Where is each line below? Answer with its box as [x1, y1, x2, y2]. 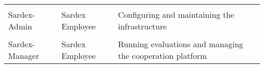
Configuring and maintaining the [118, 9, 235, 20]
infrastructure [118, 20, 167, 32]
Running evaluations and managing [118, 38, 244, 50]
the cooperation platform [118, 50, 207, 61]
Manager [8, 50, 39, 61]
